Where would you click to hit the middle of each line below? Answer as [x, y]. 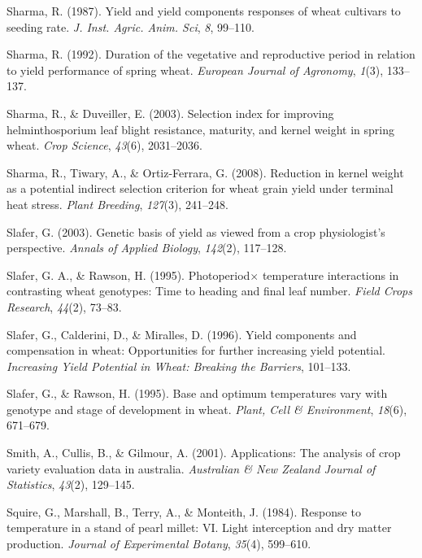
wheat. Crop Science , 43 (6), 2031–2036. [104, 145]
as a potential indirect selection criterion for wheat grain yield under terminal [200, 188]
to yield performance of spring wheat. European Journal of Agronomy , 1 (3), [195, 70]
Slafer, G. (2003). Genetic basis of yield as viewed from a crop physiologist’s [196, 231]
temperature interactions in [331, 275]
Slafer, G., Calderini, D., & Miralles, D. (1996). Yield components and [182, 334]
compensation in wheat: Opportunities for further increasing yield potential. [196, 350]
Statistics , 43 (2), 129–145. [71, 484]
